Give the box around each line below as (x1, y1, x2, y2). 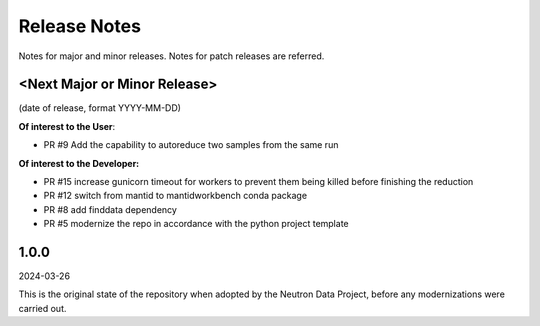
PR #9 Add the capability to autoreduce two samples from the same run (43, 139, 339, 151)
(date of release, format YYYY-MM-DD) (18, 102, 182, 114)
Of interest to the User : (18, 120, 116, 132)
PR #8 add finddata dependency (43, 203, 177, 215)
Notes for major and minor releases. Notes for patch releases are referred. (18, 50, 325, 62)
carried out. (18, 302, 67, 314)
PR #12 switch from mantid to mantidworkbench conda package (43, 190, 308, 202)
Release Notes (18, 15, 142, 37)
